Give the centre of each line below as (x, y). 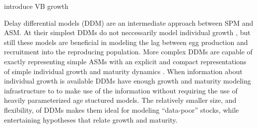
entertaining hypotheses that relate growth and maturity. (91, 119)
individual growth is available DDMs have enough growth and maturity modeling (128, 81)
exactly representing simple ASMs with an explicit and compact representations (125, 61)
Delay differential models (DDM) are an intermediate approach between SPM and (129, 22)
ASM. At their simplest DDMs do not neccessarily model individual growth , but (127, 32)
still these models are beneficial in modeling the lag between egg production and (126, 42)
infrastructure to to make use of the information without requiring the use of (121, 90)
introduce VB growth (36, 6)
